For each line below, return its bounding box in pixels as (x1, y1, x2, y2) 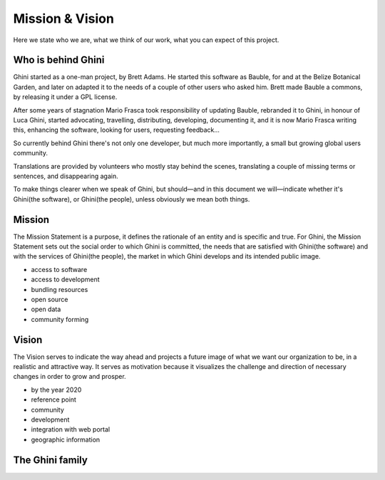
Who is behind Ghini (13, 54, 105, 66)
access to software (31, 265, 88, 273)
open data (31, 305, 61, 313)
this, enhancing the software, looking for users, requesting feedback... (13, 125, 220, 135)
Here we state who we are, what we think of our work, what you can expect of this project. (13, 36, 279, 44)
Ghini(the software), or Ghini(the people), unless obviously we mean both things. (13, 194, 250, 203)
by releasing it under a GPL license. (13, 93, 118, 101)
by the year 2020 (31, 385, 82, 394)
